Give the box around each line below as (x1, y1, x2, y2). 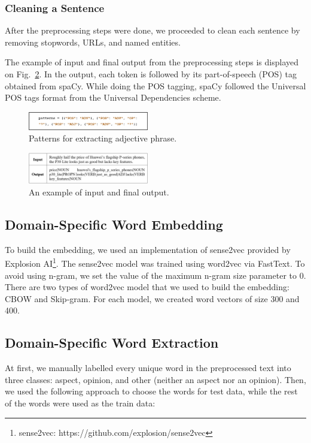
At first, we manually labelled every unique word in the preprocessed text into (5, 361, 291, 374)
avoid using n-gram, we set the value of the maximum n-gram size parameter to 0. (5, 269, 306, 281)
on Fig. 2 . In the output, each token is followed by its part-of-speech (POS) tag (5, 68, 297, 80)
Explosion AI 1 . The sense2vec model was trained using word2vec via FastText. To (5, 255, 305, 269)
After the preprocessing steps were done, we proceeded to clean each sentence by (5, 24, 300, 37)
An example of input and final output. (29, 185, 169, 198)
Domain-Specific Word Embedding (5, 215, 223, 233)
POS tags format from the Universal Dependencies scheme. (5, 91, 221, 104)
